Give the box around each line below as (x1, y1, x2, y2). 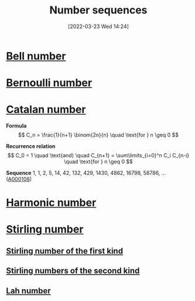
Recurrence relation (6, 143, 56, 150)
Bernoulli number (6, 77, 93, 89)
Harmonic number (6, 196, 97, 209)
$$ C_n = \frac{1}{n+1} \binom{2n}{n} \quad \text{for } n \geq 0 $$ (18, 132, 179, 139)
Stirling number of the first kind (6, 246, 124, 256)
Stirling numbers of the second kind (6, 266, 140, 276)
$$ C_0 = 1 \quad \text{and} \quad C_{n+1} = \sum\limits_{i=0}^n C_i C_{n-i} (7, 152, 190, 159)
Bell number (6, 49, 66, 63)
